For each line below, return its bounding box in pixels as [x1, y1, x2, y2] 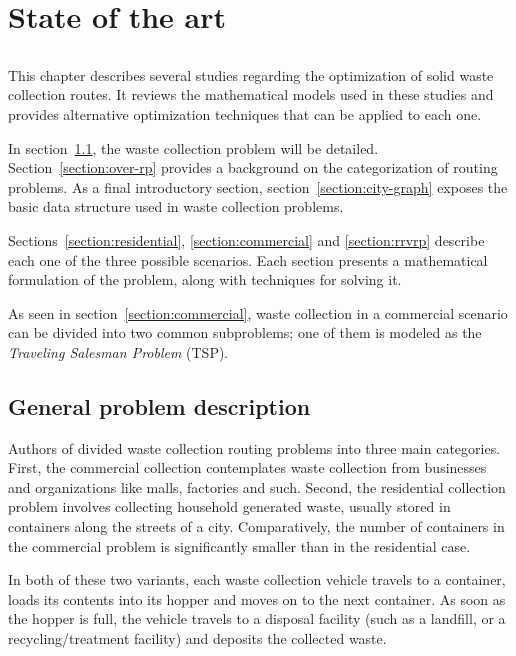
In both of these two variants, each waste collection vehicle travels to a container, [8, 569, 506, 590]
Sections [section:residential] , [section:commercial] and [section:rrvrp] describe [8, 229, 485, 250]
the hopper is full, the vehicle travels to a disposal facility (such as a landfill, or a [8, 608, 506, 629]
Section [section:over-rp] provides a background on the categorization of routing [8, 157, 498, 178]
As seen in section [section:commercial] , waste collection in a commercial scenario [8, 302, 508, 323]
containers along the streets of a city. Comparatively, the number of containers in [8, 516, 505, 537]
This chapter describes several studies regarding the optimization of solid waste [8, 64, 494, 85]
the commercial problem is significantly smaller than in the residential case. [8, 535, 471, 556]
